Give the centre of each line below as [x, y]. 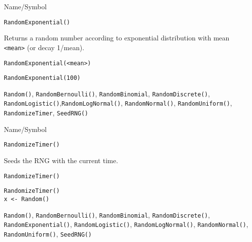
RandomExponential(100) [42, 78]
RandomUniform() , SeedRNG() [48, 233]
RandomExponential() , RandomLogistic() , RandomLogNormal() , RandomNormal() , [126, 224]
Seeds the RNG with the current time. [61, 160]
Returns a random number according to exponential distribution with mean [117, 38]
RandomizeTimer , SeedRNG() [46, 113]
